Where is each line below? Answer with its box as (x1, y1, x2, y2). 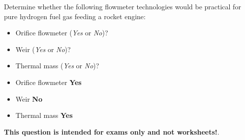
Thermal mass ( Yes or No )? (15, 60, 99, 71)
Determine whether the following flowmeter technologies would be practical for (4, 1, 241, 11)
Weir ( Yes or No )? (15, 44, 71, 54)
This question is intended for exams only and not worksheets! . (4, 126, 219, 137)
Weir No (15, 93, 42, 104)
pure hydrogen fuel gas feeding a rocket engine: (4, 11, 146, 21)
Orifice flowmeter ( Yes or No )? (15, 28, 108, 38)
